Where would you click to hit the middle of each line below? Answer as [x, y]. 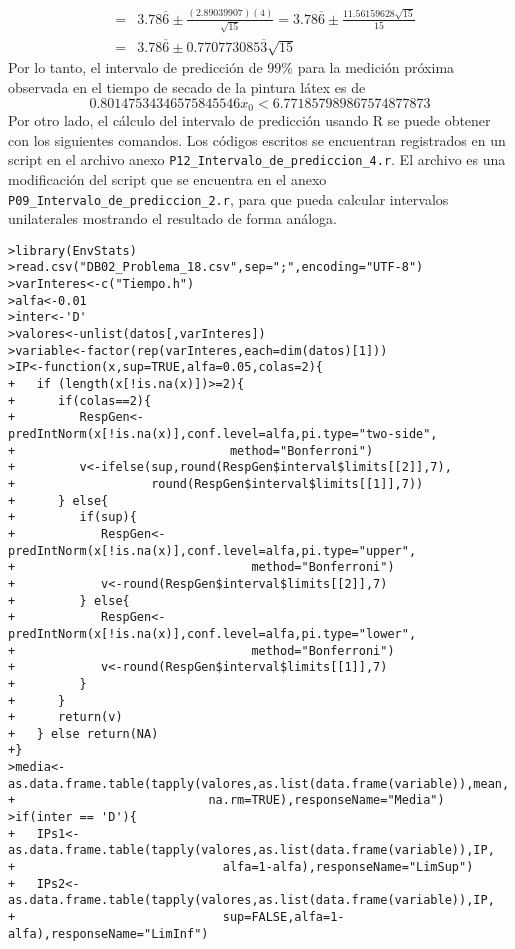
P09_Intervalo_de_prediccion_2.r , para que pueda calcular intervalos [228, 198]
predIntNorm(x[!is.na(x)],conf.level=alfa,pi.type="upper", [212, 550]
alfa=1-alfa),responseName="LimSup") [348, 867]
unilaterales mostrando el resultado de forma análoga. [173, 218]
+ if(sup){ [72, 517]
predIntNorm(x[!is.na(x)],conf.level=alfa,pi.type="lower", [212, 633]
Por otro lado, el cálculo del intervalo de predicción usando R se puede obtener [249, 120]
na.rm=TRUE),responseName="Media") [326, 800]
